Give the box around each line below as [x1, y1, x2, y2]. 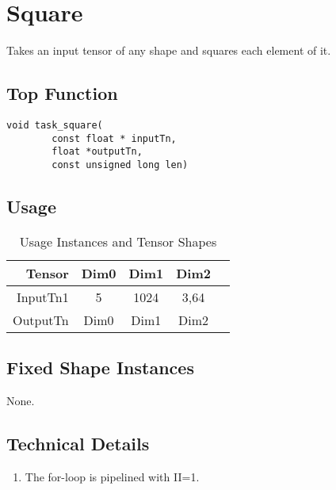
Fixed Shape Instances [6, 355, 194, 380]
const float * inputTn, [52, 132, 177, 144]
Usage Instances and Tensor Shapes [19, 232, 217, 251]
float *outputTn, [52, 146, 143, 158]
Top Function [6, 81, 118, 105]
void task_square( [6, 119, 103, 131]
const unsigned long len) [52, 159, 189, 170]
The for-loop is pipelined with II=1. [25, 468, 200, 484]
